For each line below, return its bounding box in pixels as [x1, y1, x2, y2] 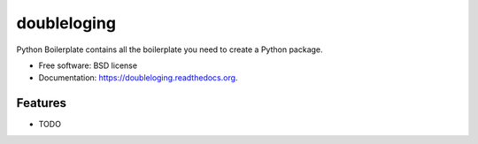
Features [16, 95, 66, 110]
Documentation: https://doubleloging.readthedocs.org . [38, 72, 238, 83]
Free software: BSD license [38, 60, 137, 71]
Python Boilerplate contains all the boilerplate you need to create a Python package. [16, 44, 323, 55]
